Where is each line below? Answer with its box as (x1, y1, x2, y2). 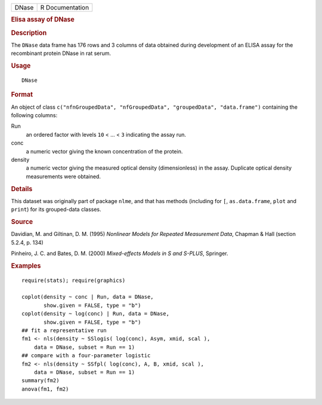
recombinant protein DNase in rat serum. (11, 50, 112, 57)
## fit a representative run (21, 327, 107, 334)
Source (11, 217, 33, 226)
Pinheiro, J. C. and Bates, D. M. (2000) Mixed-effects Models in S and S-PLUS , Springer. (11, 250, 229, 257)
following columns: (11, 112, 58, 119)
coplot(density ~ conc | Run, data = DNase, (21, 293, 154, 300)
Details (11, 185, 33, 193)
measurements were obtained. (26, 173, 101, 180)
